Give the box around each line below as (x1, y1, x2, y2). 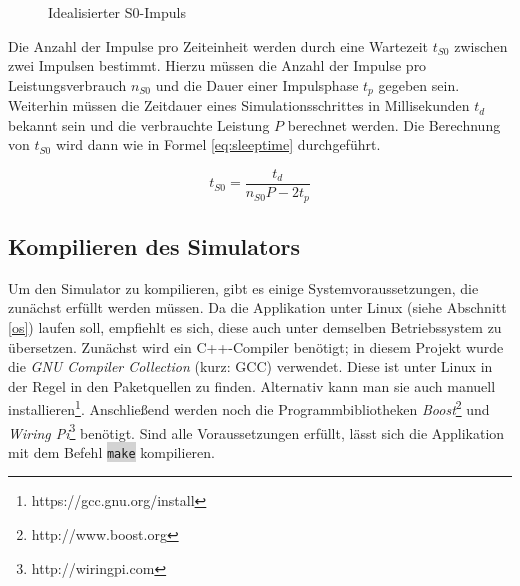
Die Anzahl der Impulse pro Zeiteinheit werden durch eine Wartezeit (8, 35, 429, 56)
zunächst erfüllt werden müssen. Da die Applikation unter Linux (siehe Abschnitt (8, 297, 507, 318)
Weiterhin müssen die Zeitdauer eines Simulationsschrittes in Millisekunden (8, 95, 470, 116)
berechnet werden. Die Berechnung (287, 114, 501, 135)
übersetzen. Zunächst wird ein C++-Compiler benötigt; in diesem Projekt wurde (8, 336, 504, 357)
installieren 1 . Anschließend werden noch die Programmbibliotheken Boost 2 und (8, 396, 490, 419)
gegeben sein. (378, 74, 460, 95)
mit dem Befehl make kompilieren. (8, 441, 215, 462)
